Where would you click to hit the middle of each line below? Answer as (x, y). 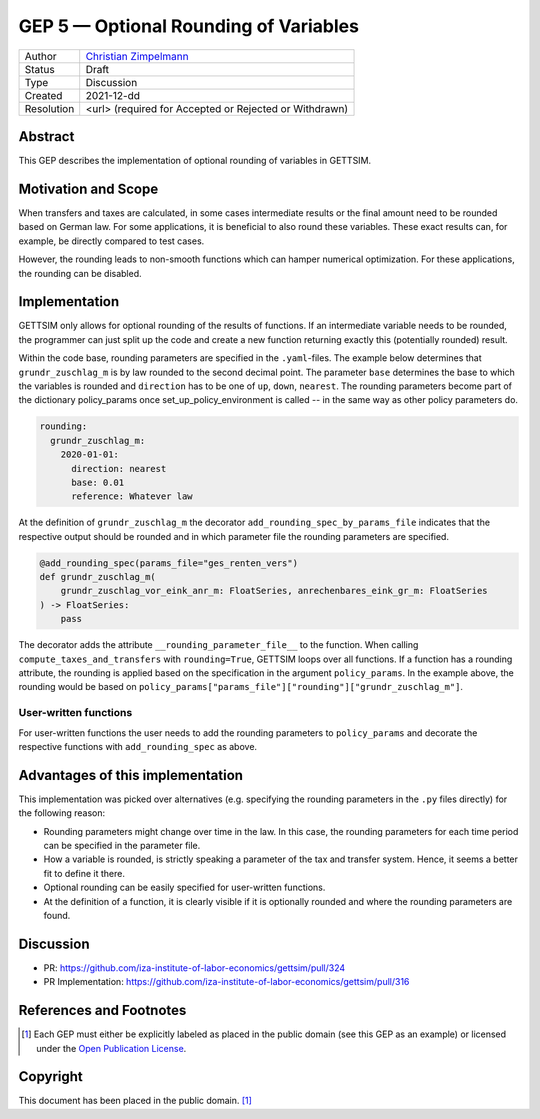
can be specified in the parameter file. (122, 846)
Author (40, 56)
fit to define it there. (84, 873)
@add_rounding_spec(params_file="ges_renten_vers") (169, 563)
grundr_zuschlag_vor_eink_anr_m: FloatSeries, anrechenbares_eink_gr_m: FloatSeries (274, 591)
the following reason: (61, 813)
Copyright (51, 1076)
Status (39, 69)
